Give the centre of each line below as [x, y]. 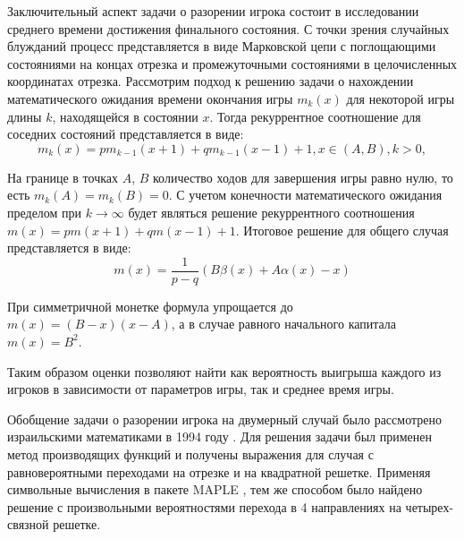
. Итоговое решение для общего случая [342, 230]
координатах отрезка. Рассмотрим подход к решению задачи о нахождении [211, 81]
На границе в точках [63, 177]
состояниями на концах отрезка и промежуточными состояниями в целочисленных [232, 63]
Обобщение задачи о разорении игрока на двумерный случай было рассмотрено [224, 419]
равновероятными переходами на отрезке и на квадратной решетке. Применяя [219, 471]
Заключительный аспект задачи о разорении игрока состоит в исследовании [213, 11]
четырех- [430, 506]
